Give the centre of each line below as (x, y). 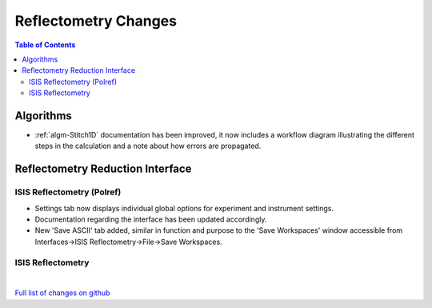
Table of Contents (45, 45)
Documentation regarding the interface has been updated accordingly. (151, 219)
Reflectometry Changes (96, 21)
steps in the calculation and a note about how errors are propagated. (148, 146)
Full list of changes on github (62, 293)
